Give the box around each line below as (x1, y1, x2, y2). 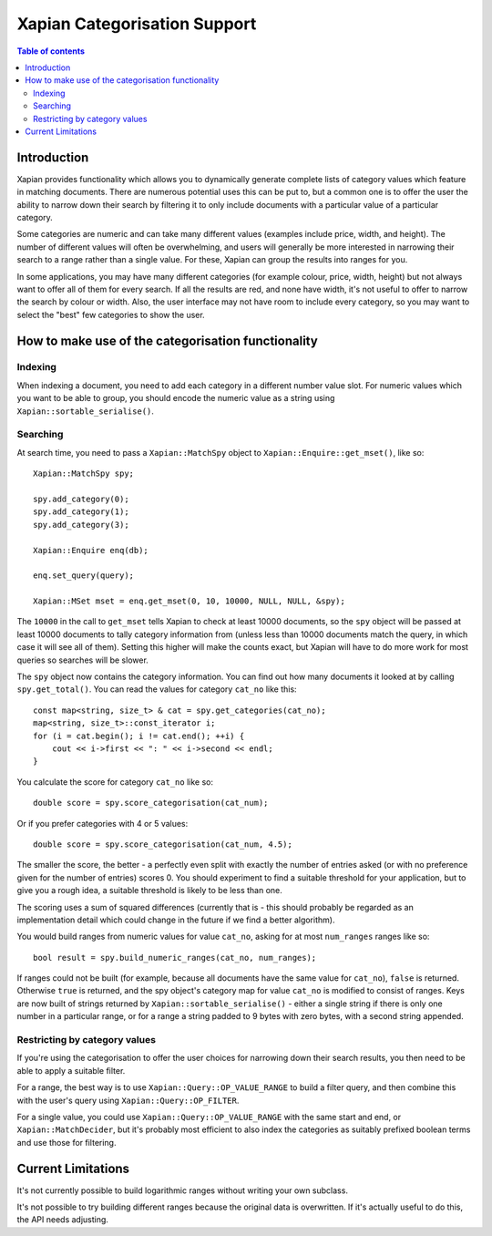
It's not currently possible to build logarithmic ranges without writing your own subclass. (16, 1185, 348, 1196)
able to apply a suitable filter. (16, 1065, 126, 1076)
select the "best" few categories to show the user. (16, 309, 205, 320)
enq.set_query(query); (33, 571, 135, 581)
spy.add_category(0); (33, 493, 129, 504)
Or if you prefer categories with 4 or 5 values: (16, 818, 189, 829)
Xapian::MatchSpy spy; (33, 469, 135, 479)
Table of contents (16, 46, 86, 57)
